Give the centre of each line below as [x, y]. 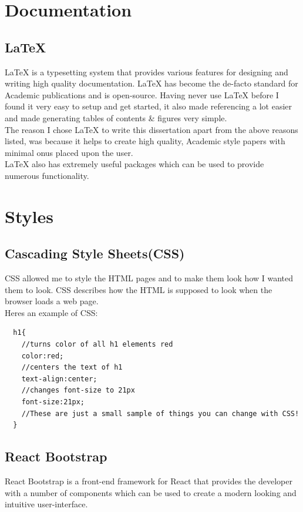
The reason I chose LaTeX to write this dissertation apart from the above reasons [151, 129]
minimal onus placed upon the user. [69, 152]
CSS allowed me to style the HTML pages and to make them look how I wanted [149, 278]
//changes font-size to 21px [78, 390]
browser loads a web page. [52, 301]
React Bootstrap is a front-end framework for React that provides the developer [149, 481]
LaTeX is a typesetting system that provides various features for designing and [147, 72]
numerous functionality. [47, 175]
